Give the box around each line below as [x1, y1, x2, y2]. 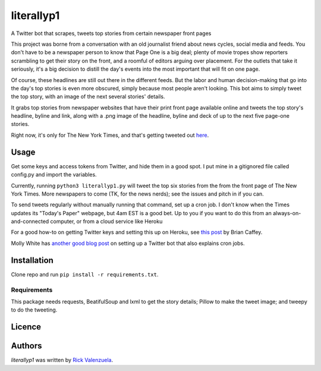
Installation [11, 255, 53, 265]
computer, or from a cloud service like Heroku [50, 218, 163, 225]
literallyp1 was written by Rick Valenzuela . [11, 357, 113, 364]
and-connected [11, 218, 49, 225]
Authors [11, 341, 42, 351]
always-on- [272, 209, 301, 216]
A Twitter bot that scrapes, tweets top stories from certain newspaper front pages [11, 30, 212, 37]
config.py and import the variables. [11, 171, 97, 178]
